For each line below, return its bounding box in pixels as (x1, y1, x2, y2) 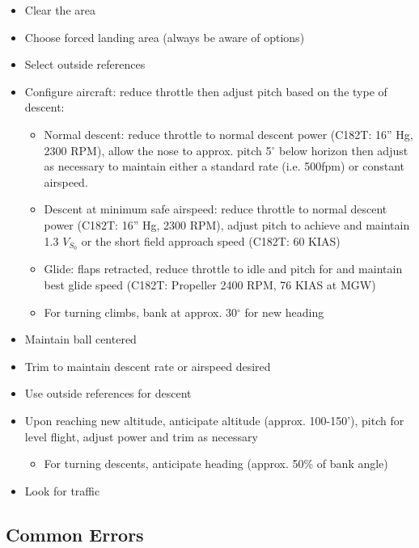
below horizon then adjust (278, 141, 408, 158)
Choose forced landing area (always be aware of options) (24, 28, 305, 45)
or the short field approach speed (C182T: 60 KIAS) (81, 232, 341, 249)
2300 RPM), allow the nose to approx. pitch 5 (44, 141, 272, 158)
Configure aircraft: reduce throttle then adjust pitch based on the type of (24, 82, 387, 99)
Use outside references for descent (24, 385, 192, 402)
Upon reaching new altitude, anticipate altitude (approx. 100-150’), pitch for (24, 411, 404, 428)
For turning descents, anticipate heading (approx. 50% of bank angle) (44, 455, 388, 472)
